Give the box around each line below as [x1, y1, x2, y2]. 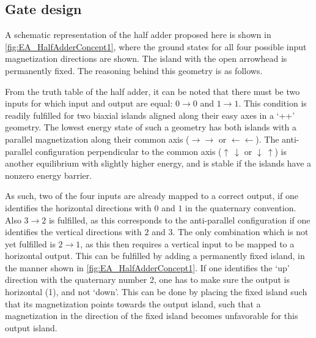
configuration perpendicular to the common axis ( [35, 145, 222, 157]
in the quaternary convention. [185, 201, 296, 214]
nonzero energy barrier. [5, 168, 92, 181]
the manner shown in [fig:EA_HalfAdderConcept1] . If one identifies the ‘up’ [5, 261, 290, 274]
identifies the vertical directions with [5, 225, 142, 238]
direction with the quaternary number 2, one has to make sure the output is [5, 273, 290, 286]
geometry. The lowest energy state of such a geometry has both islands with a [5, 121, 296, 133]
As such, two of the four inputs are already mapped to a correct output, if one [5, 189, 298, 202]
